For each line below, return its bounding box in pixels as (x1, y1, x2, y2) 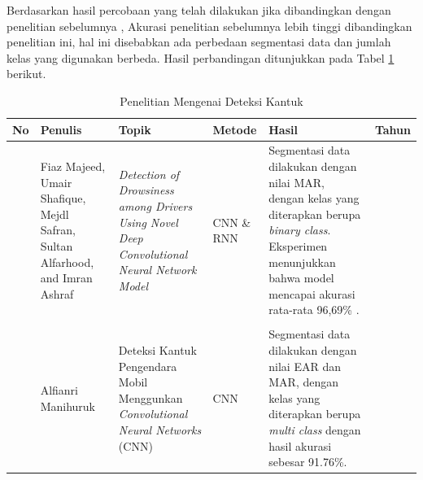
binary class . (268, 221, 331, 238)
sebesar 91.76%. (268, 453, 347, 470)
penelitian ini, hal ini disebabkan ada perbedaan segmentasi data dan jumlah (7, 33, 391, 50)
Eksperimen (268, 237, 328, 254)
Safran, (40, 221, 76, 238)
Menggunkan (118, 389, 183, 406)
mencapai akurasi (268, 285, 355, 302)
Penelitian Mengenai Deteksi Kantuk (120, 92, 303, 109)
